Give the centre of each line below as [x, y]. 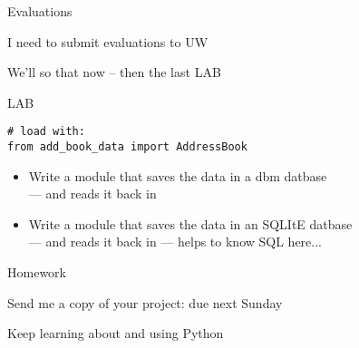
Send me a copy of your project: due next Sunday [145, 302]
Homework [37, 272]
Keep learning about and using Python [116, 333]
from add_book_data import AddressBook [127, 147]
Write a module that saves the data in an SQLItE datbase [190, 223]
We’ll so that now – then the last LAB [114, 72]
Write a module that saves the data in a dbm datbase [178, 175]
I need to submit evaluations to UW [108, 41]
